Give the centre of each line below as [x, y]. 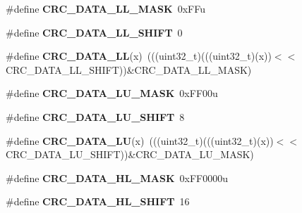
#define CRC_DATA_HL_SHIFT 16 [98, 201]
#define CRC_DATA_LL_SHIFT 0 [94, 32]
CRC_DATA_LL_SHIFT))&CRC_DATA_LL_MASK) [129, 69]
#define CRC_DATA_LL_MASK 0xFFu [105, 8]
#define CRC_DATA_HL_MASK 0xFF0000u [117, 177]
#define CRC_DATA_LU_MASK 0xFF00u [112, 93]
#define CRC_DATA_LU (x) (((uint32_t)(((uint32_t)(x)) [140, 140]
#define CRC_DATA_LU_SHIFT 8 [95, 116]
